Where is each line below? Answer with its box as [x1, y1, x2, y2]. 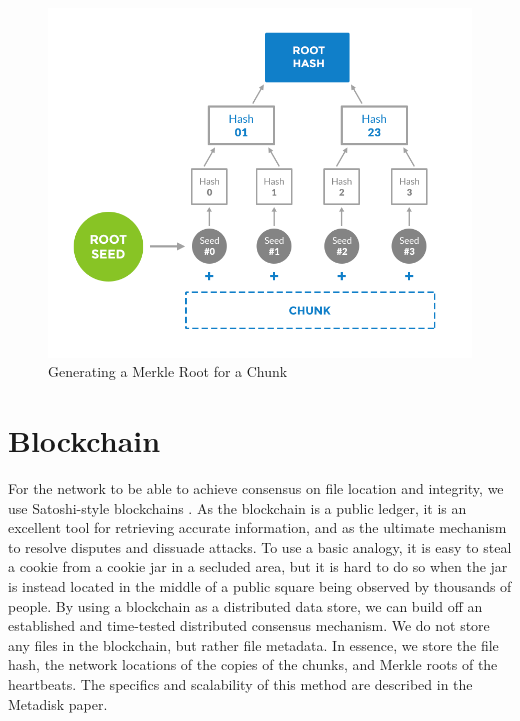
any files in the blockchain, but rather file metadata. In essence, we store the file [8, 634, 499, 655]
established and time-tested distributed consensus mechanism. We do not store [8, 615, 490, 636]
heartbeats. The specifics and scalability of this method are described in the [8, 673, 473, 694]
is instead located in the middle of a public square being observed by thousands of [8, 575, 512, 596]
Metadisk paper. [8, 693, 108, 714]
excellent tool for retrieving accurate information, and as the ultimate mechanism [8, 517, 507, 538]
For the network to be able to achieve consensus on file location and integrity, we [8, 477, 504, 498]
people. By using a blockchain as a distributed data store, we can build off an [8, 595, 483, 616]
